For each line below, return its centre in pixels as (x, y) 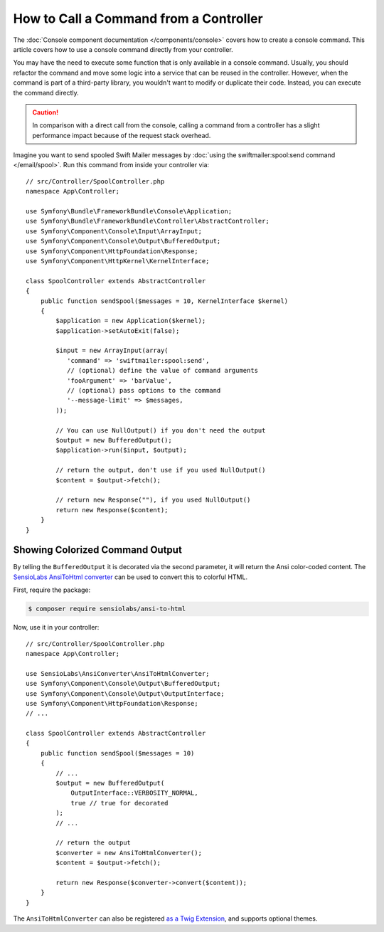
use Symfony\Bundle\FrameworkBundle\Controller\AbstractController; (148, 221)
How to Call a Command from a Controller (138, 18)
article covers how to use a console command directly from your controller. (123, 49)
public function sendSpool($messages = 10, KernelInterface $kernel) (164, 301)
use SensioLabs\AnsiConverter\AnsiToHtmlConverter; (118, 673)
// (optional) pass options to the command (144, 391)
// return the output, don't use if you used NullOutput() (161, 470)
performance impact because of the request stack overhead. (122, 135)
